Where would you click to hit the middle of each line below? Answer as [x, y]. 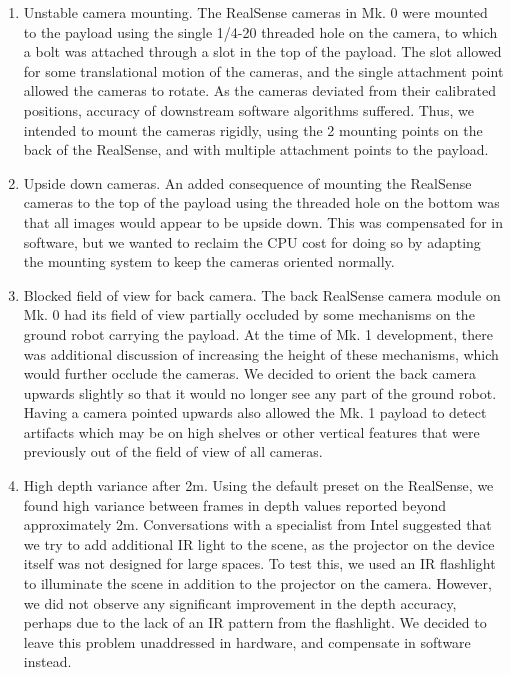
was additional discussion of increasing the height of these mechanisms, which [261, 353]
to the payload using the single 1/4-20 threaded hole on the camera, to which [260, 31]
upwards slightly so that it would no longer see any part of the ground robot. [260, 392]
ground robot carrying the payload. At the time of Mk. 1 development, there [258, 333]
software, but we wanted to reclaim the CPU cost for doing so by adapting [252, 241]
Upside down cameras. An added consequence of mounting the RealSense [247, 182]
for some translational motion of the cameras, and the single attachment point [263, 70]
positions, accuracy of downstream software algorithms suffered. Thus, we [249, 109]
